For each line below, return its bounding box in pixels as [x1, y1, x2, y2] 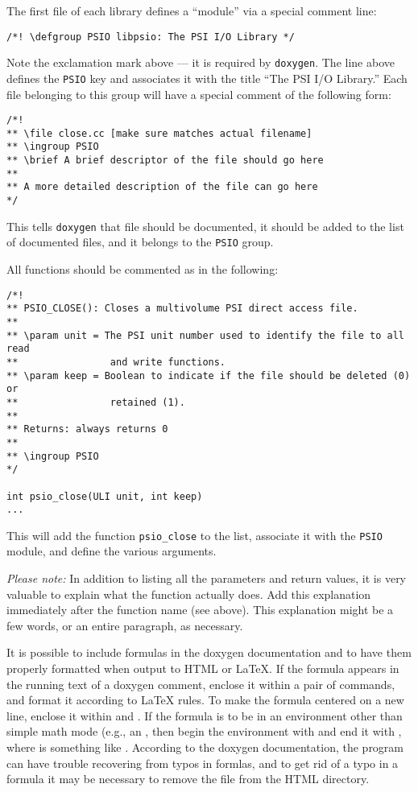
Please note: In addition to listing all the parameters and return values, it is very [6, 570, 407, 587]
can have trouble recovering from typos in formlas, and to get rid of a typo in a [6, 754, 399, 771]
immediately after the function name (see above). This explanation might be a [6, 601, 394, 618]
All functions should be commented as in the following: [6, 261, 279, 278]
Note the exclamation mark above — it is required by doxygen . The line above [6, 54, 395, 71]
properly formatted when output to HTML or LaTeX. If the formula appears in [6, 660, 399, 677]
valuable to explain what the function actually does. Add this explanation [6, 585, 371, 602]
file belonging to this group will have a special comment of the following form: [6, 85, 391, 102]
